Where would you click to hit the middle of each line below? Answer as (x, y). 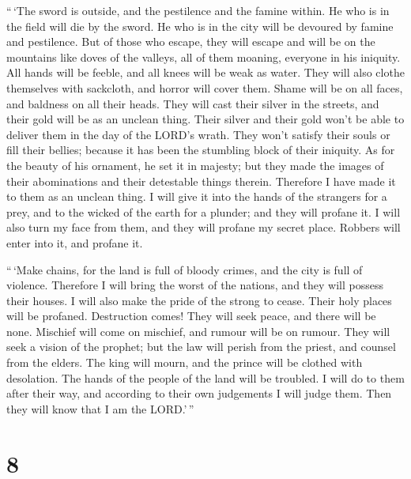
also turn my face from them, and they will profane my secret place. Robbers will (204, 227)
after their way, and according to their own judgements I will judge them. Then (199, 393)
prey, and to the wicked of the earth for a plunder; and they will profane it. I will (204, 211)
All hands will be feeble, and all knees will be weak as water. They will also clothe (205, 72)
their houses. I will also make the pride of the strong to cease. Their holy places (199, 300)
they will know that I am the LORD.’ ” (100, 408)
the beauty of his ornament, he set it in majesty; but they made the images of (195, 165)
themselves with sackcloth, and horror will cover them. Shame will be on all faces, (205, 87)
